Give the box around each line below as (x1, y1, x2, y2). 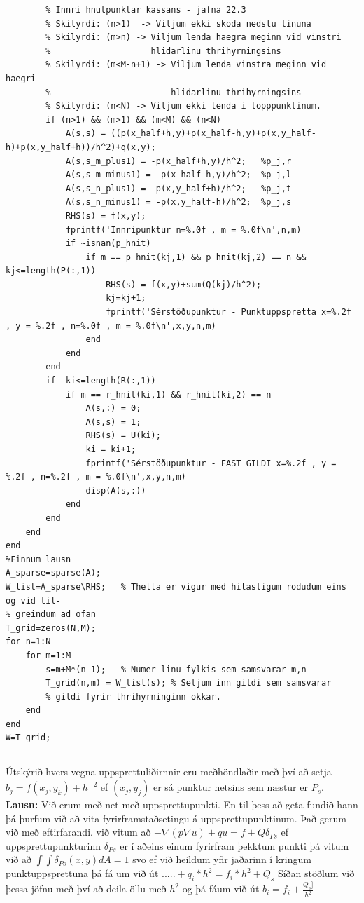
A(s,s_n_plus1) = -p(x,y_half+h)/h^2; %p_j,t (65, 183, 292, 193)
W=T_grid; (6, 733, 51, 743)
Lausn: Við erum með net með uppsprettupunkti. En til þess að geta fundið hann (6, 797, 358, 812)
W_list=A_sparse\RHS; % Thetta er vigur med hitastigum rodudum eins (6, 581, 346, 592)
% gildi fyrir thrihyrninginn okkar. (45, 691, 221, 702)
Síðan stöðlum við (277, 866, 355, 881)
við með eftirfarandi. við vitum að (6, 824, 151, 839)
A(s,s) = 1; (85, 416, 141, 427)
